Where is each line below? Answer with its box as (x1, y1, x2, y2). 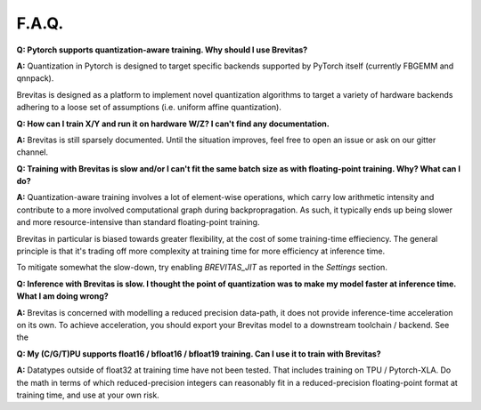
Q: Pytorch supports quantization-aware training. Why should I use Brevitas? (16, 44, 308, 55)
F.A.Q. (16, 13, 64, 33)
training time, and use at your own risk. (16, 390, 159, 400)
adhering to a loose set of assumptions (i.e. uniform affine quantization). (16, 102, 282, 113)
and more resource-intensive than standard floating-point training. (16, 217, 260, 228)
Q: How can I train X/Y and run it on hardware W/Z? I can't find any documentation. (16, 118, 330, 129)
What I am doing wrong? (16, 291, 109, 301)
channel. (16, 147, 49, 157)
